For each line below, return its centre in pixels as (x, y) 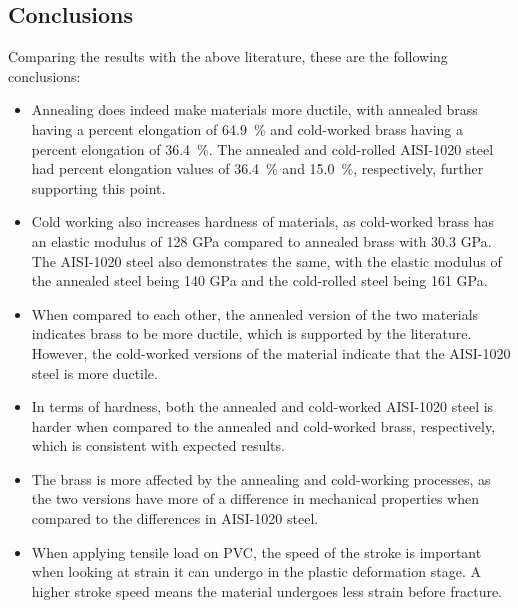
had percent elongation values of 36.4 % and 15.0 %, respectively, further (257, 168)
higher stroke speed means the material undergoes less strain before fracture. (267, 590)
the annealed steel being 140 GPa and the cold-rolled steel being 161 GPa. (259, 280)
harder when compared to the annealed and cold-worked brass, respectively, (263, 425)
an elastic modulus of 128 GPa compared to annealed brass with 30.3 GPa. (261, 240)
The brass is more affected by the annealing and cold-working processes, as (261, 478)
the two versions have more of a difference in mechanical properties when (255, 498)
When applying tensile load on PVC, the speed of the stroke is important (256, 551)
